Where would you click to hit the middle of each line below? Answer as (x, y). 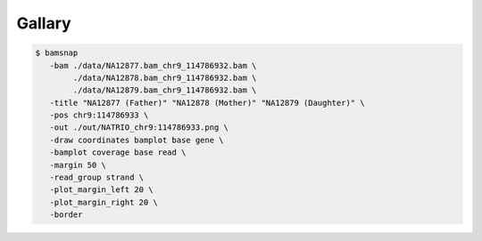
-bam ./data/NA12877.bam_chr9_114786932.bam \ (153, 65)
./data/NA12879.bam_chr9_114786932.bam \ (165, 90)
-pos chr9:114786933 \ (99, 115)
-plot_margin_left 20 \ (101, 190)
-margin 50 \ (78, 165)
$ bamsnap (57, 53)
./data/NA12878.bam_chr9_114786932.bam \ (165, 77)
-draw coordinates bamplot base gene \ (137, 140)
